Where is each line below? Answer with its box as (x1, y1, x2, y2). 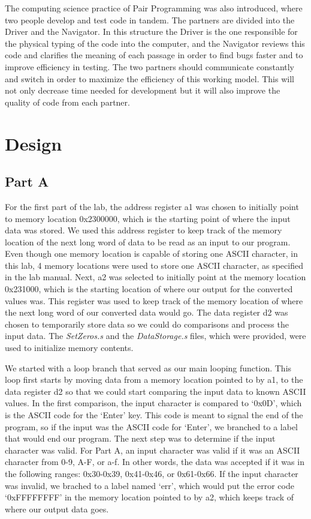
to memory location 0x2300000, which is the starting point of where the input (5, 212, 291, 224)
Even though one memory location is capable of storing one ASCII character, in (5, 247, 298, 260)
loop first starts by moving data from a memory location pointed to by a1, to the (5, 373, 303, 386)
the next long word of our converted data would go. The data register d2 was (5, 306, 288, 319)
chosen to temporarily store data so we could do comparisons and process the (5, 317, 289, 330)
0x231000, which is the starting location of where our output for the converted (5, 283, 293, 295)
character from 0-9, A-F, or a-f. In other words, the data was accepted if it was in (5, 455, 304, 468)
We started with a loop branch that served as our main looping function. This (5, 361, 292, 374)
